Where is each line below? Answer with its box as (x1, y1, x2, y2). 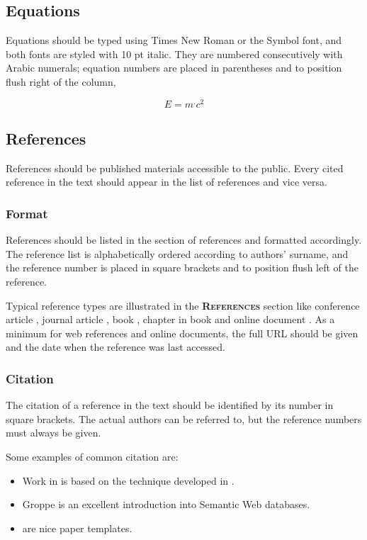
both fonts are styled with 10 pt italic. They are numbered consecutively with (6, 46, 343, 61)
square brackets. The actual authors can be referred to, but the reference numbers (6, 411, 362, 426)
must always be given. (6, 425, 101, 440)
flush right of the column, (6, 74, 116, 89)
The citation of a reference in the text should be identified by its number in (6, 398, 334, 412)
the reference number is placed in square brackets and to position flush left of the (6, 260, 358, 275)
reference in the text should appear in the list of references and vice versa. (6, 174, 327, 189)
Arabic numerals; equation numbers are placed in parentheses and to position (6, 60, 342, 75)
